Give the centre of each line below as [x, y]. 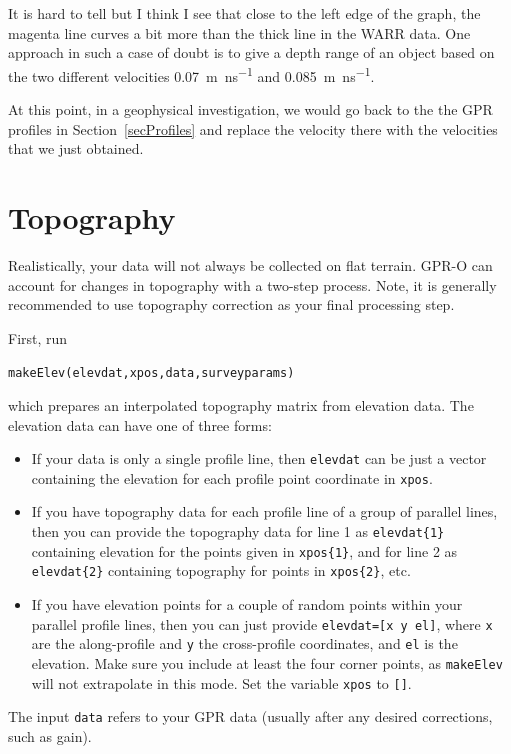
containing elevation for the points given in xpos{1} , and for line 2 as [244, 550]
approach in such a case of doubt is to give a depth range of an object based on [251, 52]
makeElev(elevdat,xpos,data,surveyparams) [151, 373]
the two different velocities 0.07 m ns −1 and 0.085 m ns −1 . [191, 74]
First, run [38, 337]
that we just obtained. [76, 148]
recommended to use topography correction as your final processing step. [231, 304]
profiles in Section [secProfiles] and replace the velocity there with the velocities [253, 128]
